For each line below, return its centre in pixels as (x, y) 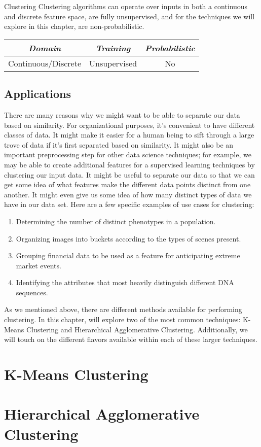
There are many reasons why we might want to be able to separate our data (122, 114)
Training (113, 48)
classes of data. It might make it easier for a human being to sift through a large (129, 135)
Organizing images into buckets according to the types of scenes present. (128, 238)
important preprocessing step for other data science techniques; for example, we (128, 154)
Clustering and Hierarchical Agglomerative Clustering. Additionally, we (137, 329)
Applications (38, 94)
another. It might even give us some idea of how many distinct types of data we (128, 194)
